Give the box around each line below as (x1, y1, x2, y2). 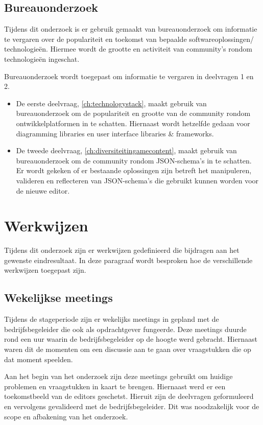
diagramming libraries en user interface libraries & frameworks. (16, 128, 214, 138)
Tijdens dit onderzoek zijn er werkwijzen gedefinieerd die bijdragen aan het (4, 245, 240, 255)
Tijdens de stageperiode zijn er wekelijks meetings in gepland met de (4, 314, 219, 324)
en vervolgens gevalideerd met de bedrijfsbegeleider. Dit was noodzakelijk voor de (4, 400, 259, 411)
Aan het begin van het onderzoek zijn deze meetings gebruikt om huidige (4, 371, 233, 382)
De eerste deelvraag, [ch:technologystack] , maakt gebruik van (16, 98, 207, 108)
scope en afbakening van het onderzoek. (4, 411, 128, 421)
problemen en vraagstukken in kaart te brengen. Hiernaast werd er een (4, 381, 226, 391)
